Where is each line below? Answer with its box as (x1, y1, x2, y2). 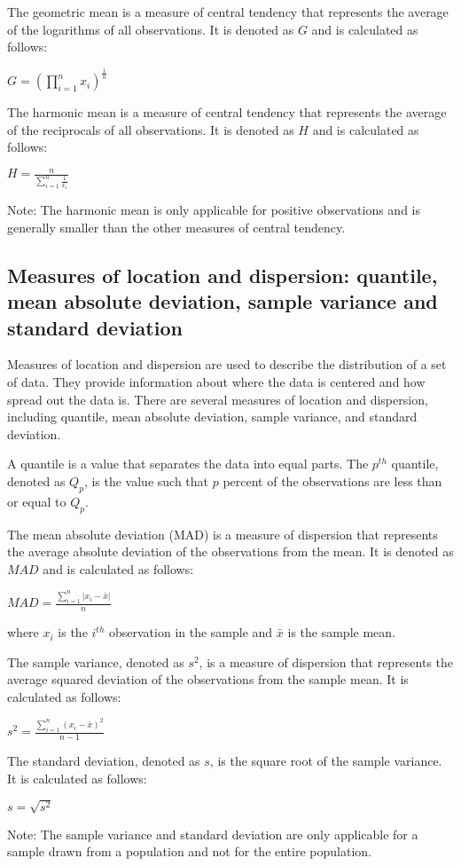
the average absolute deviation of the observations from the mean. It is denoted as (7, 542, 454, 561)
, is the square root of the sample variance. (209, 752, 442, 770)
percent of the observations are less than (223, 472, 442, 491)
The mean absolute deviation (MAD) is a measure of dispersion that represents (7, 524, 438, 543)
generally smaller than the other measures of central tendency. (7, 217, 346, 236)
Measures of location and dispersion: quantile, (7, 261, 438, 288)
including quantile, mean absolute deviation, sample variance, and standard (7, 407, 418, 426)
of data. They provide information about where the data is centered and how (7, 373, 426, 391)
